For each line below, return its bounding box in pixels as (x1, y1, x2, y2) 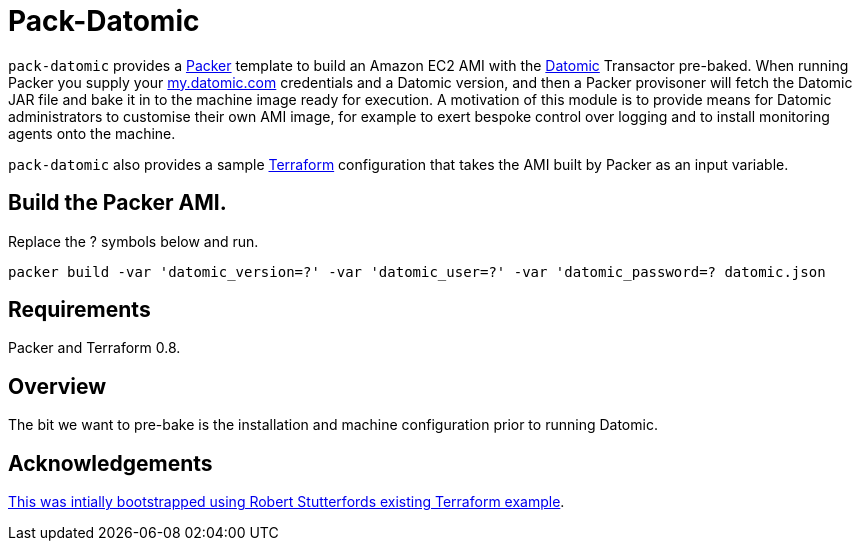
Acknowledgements (8, 450, 213, 476)
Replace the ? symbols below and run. (8, 232, 259, 250)
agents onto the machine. (8, 124, 176, 142)
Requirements (8, 297, 151, 323)
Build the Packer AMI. (8, 190, 227, 216)
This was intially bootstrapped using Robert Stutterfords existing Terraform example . (8, 493, 565, 511)
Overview (8, 373, 107, 399)
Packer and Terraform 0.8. (8, 339, 181, 357)
